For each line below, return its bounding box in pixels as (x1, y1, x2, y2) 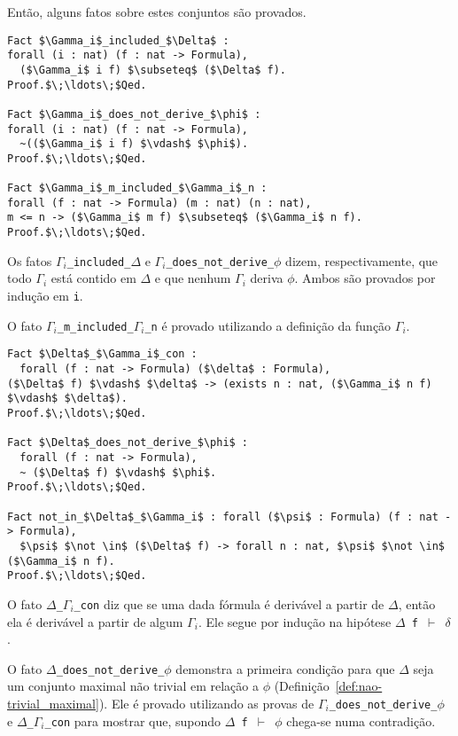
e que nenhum (154, 269, 231, 287)
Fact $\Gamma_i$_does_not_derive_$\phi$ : (7, 107, 261, 121)
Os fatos (7, 251, 52, 270)
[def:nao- (335, 677, 383, 695)
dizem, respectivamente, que (285, 251, 439, 270)
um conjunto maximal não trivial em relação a (7, 677, 259, 695)
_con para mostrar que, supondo (44, 711, 221, 730)
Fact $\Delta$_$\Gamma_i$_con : (7, 348, 198, 361)
